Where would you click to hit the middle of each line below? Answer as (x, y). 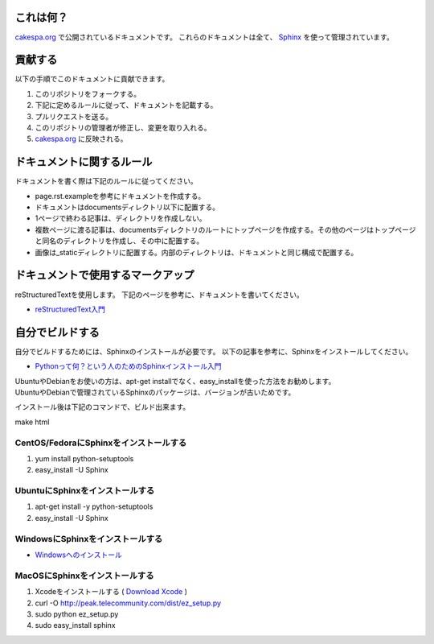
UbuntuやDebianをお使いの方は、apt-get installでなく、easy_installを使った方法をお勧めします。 (175, 381)
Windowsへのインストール (78, 555)
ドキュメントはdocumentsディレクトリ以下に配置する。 (127, 207)
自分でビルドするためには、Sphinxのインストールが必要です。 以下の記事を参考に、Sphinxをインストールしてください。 (214, 351)
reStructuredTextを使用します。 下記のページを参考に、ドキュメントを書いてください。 (160, 295)
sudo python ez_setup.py (77, 614)
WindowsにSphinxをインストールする (89, 539)
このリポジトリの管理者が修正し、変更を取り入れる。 (123, 127)
